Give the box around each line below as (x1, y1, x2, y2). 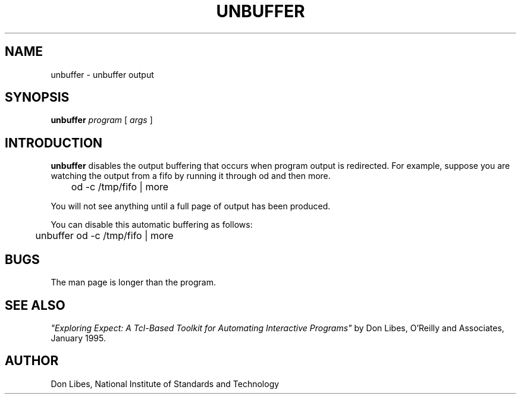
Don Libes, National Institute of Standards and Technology (51, 378, 280, 389)
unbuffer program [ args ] (51, 115, 153, 125)
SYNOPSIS (5, 90, 70, 105)
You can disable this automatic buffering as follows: (51, 219, 253, 230)
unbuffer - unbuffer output (51, 69, 154, 80)
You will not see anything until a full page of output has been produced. (51, 201, 331, 212)
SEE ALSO (5, 297, 65, 313)
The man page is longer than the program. (51, 277, 216, 288)
